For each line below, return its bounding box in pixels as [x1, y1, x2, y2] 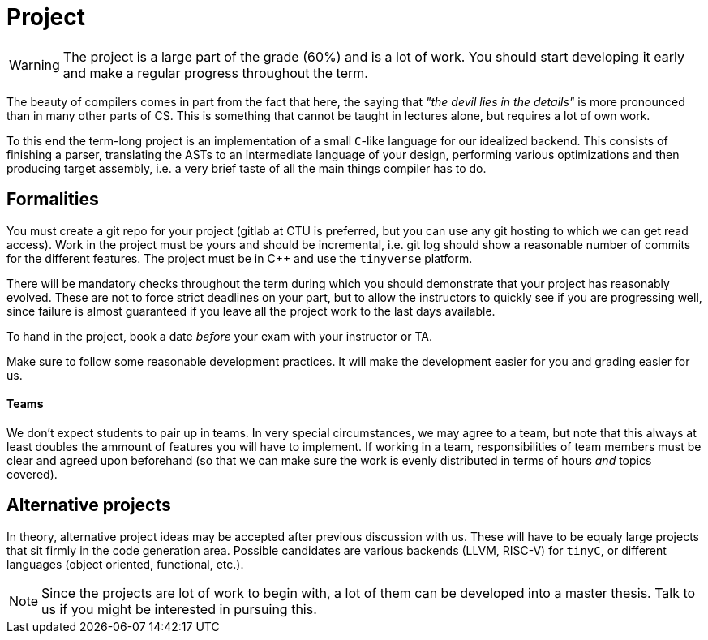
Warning [9, 56, 60, 73]
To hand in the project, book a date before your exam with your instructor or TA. [6, 329, 433, 343]
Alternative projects [6, 495, 171, 516]
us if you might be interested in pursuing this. [41, 600, 317, 617]
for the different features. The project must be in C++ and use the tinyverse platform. [6, 251, 473, 265]
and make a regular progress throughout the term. [62, 64, 368, 81]
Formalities [6, 189, 99, 210]
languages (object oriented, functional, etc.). [6, 556, 244, 571]
